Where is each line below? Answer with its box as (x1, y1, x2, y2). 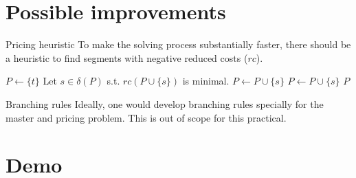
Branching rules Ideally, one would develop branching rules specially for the (5, 96, 324, 111)
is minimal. (182, 74, 230, 88)
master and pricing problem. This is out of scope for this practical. (5, 110, 287, 124)
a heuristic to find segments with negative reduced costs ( (5, 50, 248, 65)
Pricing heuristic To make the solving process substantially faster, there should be (5, 37, 351, 52)
